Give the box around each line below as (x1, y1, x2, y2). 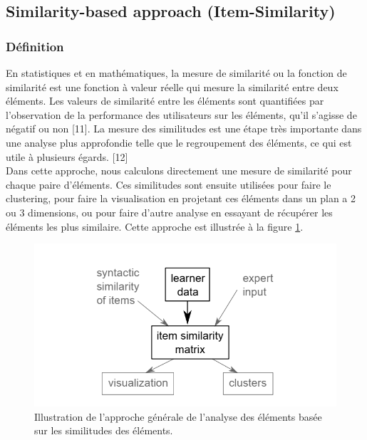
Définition (6, 37, 64, 55)
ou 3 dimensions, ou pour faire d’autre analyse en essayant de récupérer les (6, 204, 333, 219)
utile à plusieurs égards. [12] (6, 149, 128, 164)
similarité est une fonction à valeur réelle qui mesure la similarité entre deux (6, 79, 338, 94)
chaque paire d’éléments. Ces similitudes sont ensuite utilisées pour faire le (6, 177, 331, 192)
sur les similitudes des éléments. (34, 423, 173, 438)
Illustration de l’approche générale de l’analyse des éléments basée (34, 409, 322, 424)
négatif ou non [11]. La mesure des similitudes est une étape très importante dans (6, 121, 362, 136)
